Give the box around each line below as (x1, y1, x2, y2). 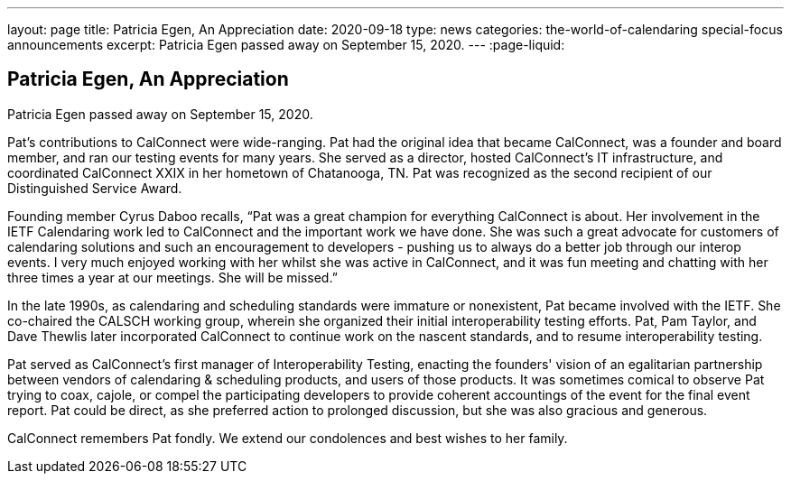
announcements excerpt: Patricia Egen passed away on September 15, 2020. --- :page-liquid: (7, 37, 565, 52)
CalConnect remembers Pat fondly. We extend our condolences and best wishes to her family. (7, 430, 568, 446)
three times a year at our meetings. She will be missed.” (7, 269, 338, 285)
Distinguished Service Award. (7, 180, 182, 196)
